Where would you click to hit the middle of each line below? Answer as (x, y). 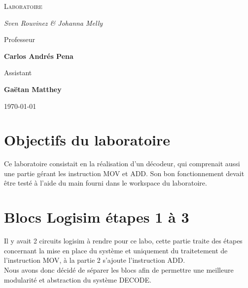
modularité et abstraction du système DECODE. (78, 279)
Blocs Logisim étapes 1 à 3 (97, 217)
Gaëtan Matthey (33, 89)
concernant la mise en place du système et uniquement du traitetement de (116, 250)
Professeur (20, 39)
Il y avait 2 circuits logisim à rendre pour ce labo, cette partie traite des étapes (123, 241)
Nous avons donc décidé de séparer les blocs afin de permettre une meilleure (119, 269)
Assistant (18, 72)
